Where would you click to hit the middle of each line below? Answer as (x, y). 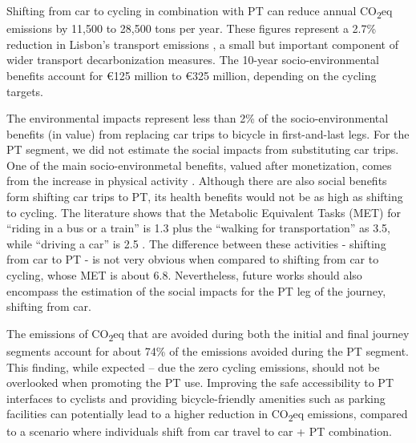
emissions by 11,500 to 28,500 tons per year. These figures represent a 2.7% (192, 28)
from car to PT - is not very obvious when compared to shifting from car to (193, 259)
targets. (25, 91)
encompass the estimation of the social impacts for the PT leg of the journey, (196, 290)
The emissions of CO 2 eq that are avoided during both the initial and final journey (208, 334)
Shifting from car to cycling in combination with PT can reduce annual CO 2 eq (200, 12)
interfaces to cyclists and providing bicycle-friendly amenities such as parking (196, 398)
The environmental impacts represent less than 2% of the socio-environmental (198, 118)
